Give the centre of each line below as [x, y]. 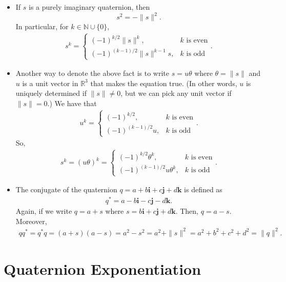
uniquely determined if [51, 93]
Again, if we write [44, 211]
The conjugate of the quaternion [66, 189]
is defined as [203, 189]
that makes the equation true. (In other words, [164, 83]
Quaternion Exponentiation [103, 269]
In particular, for [42, 26]
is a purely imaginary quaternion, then [89, 7]
